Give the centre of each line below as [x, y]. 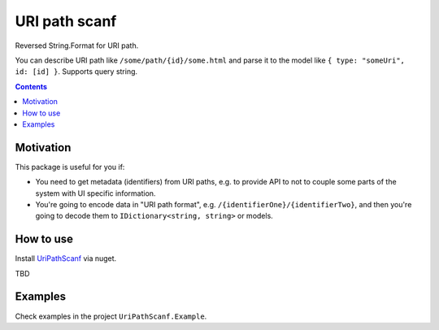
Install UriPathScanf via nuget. [66, 258]
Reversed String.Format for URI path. [77, 46]
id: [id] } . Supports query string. [76, 72]
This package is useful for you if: [70, 167]
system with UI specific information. [96, 193]
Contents [31, 86]
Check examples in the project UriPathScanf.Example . [111, 316]
